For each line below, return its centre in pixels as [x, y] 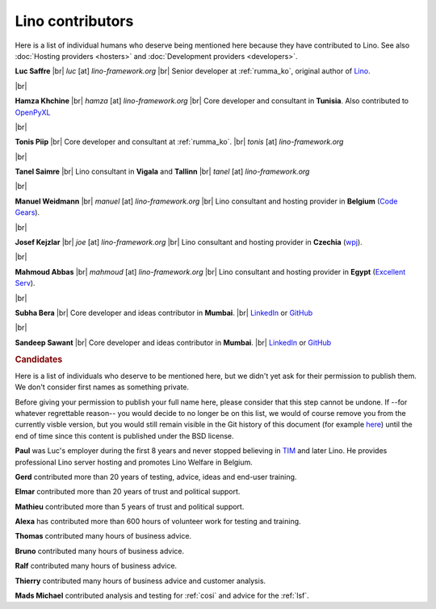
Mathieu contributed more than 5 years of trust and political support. [130, 506]
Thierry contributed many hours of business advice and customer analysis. [140, 581]
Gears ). [27, 212]
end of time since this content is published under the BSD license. [124, 435]
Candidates [39, 359]
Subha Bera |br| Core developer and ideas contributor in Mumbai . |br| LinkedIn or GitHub [164, 313]
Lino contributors [74, 21]
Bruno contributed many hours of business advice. [100, 551]
